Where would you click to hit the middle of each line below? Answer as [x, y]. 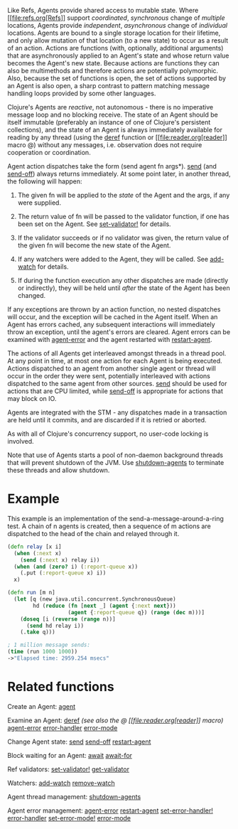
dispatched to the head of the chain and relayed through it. [93, 533]
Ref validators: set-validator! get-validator [69, 769]
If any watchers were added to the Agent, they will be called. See [113, 259]
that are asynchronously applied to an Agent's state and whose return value [118, 55]
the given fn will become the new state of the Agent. [94, 245]
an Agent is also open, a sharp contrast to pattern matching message [109, 86]
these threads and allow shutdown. [59, 470]
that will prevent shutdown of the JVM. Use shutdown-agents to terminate [116, 462]
